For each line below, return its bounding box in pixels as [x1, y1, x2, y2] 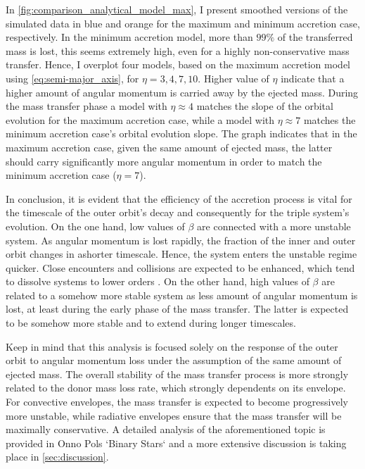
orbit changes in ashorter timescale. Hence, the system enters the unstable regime [6, 246, 357, 261]
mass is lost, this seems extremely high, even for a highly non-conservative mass [6, 43, 350, 58]
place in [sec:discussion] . [6, 449, 109, 464]
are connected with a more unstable [197, 218, 351, 233]
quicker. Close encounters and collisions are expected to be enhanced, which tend [6, 260, 355, 275]
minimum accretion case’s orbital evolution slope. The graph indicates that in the [6, 126, 357, 141]
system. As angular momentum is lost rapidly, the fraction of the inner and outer [6, 232, 356, 247]
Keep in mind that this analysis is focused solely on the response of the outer [6, 339, 338, 354]
